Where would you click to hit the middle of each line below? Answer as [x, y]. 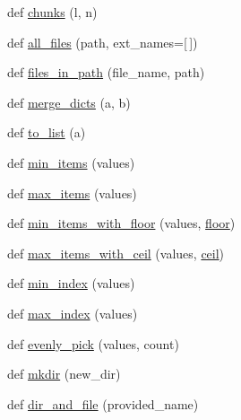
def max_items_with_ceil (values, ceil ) [116, 253]
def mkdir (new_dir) [64, 374]
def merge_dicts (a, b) [69, 102]
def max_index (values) [73, 313]
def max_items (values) [72, 192]
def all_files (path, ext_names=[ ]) [103, 42]
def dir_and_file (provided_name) [103, 403]
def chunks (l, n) [52, 12]
